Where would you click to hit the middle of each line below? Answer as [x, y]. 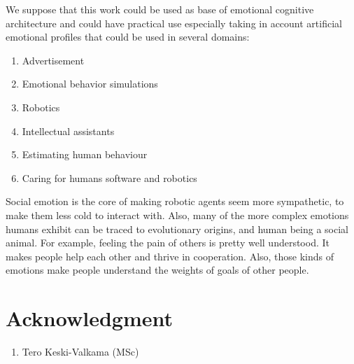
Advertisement [53, 60]
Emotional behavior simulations [90, 84]
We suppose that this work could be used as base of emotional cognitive [160, 9]
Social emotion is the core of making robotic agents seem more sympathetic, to [175, 201]
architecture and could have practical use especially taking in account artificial [174, 23]
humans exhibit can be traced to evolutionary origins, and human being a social [177, 229]
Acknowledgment [89, 318]
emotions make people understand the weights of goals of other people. [157, 270]
